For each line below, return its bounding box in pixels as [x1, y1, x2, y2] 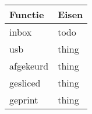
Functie [9, 8, 44, 21]
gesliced [9, 76, 41, 89]
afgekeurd [9, 59, 49, 72]
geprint [9, 93, 38, 106]
